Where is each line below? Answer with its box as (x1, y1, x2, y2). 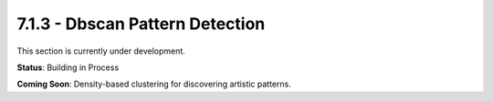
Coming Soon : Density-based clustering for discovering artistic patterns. (16, 78, 291, 90)
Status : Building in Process (16, 62, 120, 73)
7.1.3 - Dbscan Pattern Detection (16, 14, 266, 34)
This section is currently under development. (16, 45, 186, 56)
